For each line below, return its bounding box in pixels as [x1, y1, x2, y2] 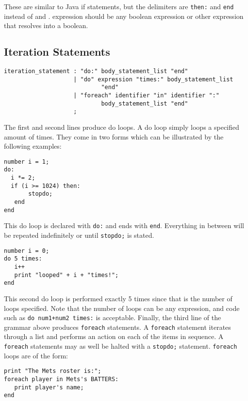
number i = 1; [4, 158, 50, 165]
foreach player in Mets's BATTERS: [4, 375, 119, 383]
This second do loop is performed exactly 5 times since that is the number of [4, 293, 232, 303]
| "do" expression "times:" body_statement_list [73, 76, 233, 83]
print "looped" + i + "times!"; [14, 271, 119, 278]
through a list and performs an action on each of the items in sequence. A [4, 331, 224, 341]
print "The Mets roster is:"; [4, 368, 101, 375]
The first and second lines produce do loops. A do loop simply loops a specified [4, 122, 239, 132]
